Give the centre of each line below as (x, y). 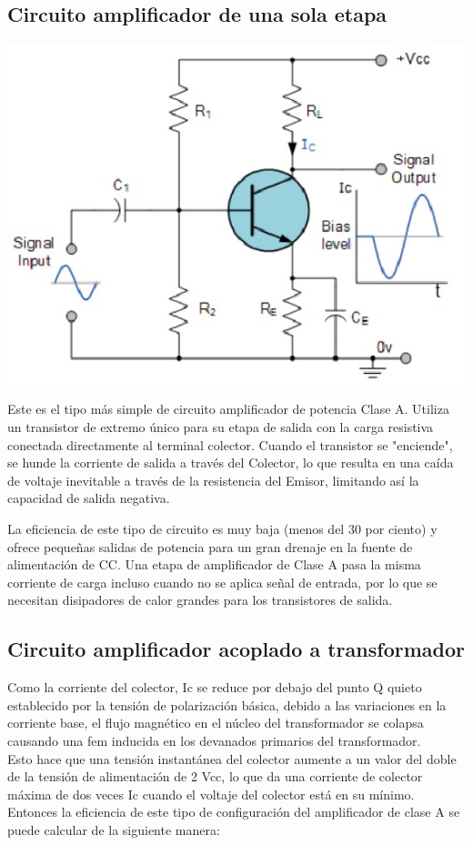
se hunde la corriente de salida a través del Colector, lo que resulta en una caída (231, 463)
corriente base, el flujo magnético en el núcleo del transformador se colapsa (216, 723)
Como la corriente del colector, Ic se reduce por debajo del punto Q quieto (215, 687)
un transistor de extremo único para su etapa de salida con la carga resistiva (221, 427)
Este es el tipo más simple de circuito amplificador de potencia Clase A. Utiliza (228, 409)
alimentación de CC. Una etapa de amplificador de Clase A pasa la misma (214, 564)
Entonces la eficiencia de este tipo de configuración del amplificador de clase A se (234, 812)
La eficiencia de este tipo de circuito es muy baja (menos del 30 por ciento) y (222, 529)
